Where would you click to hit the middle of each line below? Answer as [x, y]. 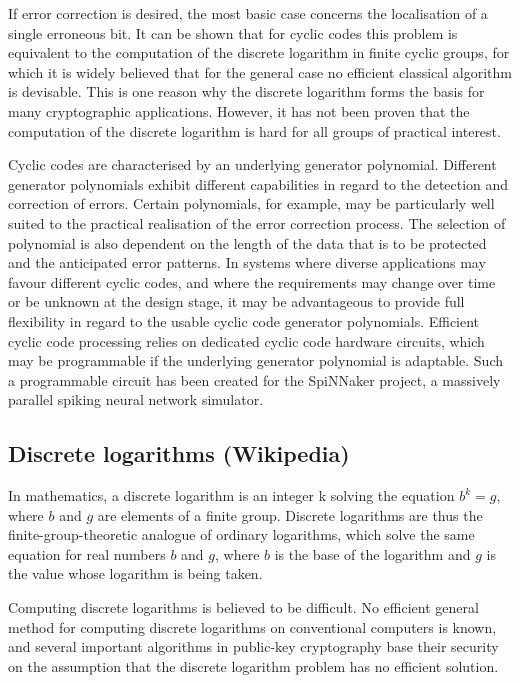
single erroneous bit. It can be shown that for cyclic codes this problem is [233, 32]
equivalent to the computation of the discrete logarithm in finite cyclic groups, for [259, 52]
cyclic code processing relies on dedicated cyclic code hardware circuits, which [246, 340]
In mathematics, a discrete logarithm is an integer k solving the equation [231, 495]
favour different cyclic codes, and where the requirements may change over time [252, 281]
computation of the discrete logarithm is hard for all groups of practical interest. [254, 130]
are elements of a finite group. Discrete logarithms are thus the [290, 514]
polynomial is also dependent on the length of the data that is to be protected [247, 242]
